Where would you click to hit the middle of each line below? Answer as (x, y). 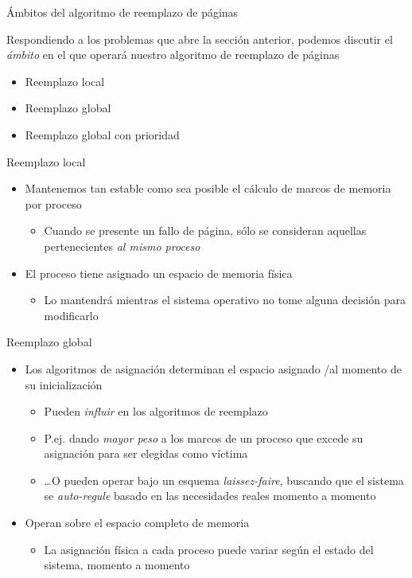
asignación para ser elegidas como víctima (146, 453)
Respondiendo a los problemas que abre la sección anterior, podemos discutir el (200, 39)
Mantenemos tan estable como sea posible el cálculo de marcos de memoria (208, 188)
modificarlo (71, 315)
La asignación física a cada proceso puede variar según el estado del (209, 549)
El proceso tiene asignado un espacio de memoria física (159, 273)
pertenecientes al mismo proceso (122, 246)
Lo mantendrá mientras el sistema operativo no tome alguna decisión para (225, 300)
